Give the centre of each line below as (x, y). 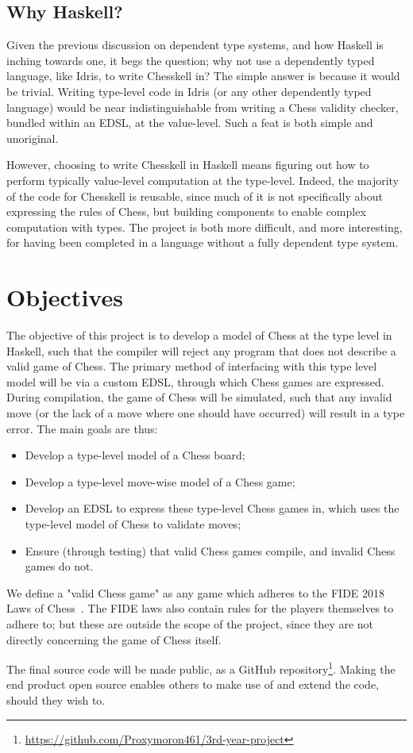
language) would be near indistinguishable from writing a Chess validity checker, (203, 107)
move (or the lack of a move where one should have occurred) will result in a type (206, 413)
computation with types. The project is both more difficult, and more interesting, (205, 227)
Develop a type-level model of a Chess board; (135, 455)
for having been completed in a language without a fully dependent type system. (203, 242)
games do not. (59, 566)
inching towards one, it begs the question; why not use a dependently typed (191, 60)
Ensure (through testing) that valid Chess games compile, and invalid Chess (210, 550)
